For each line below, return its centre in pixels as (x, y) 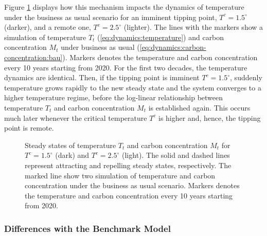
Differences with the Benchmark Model (87, 228)
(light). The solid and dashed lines (176, 155)
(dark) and (72, 155)
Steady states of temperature (70, 145)
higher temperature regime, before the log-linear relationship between (114, 97)
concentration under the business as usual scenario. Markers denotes (132, 185)
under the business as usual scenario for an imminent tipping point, (111, 17)
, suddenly (246, 77)
